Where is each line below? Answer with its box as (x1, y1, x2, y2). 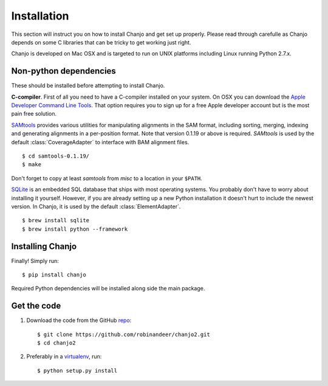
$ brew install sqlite (22, 217, 90, 224)
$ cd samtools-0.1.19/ (22, 152, 90, 160)
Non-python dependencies (11, 66, 117, 76)
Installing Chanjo (11, 241, 77, 251)
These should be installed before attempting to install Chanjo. (11, 82, 165, 89)
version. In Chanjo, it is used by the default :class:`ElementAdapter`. (11, 203, 181, 210)
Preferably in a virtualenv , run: (26, 353, 102, 360)
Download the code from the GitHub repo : (26, 317, 132, 324)
